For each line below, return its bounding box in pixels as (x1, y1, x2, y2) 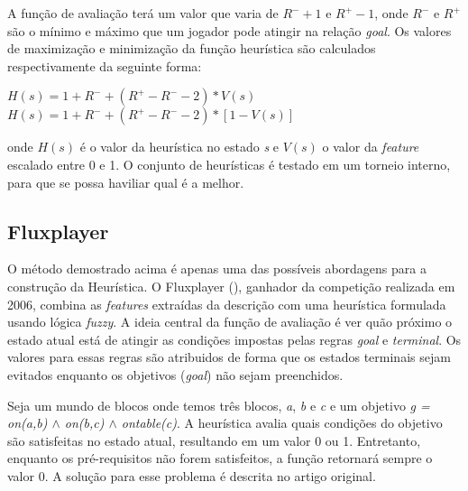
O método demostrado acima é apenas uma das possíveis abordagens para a (7, 259, 427, 278)
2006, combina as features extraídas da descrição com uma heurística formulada (7, 294, 446, 313)
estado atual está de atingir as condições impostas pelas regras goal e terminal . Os (7, 329, 462, 348)
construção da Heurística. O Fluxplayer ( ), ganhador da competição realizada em (7, 276, 455, 295)
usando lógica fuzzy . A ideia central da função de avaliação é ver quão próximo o (7, 312, 453, 331)
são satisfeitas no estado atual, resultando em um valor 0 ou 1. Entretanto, (7, 431, 421, 449)
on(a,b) (7, 413, 48, 432)
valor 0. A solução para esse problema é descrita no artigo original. (7, 466, 376, 485)
